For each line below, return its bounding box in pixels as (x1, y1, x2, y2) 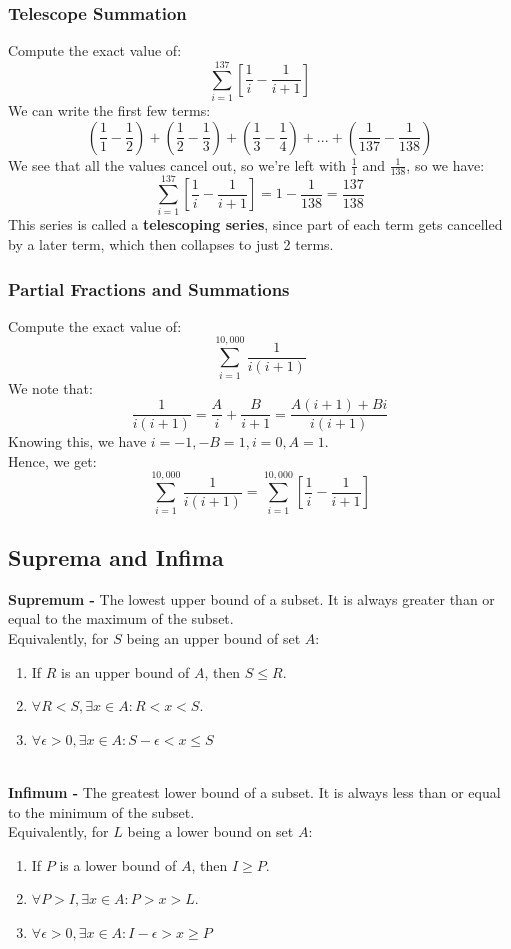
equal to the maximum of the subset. (8, 608, 234, 629)
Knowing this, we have (8, 431, 147, 452)
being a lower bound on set (127, 821, 294, 842)
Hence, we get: (8, 450, 97, 471)
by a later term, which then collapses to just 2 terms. (8, 234, 334, 255)
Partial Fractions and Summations (8, 276, 290, 301)
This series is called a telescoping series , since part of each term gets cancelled (8, 214, 503, 235)
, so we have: (406, 154, 485, 175)
